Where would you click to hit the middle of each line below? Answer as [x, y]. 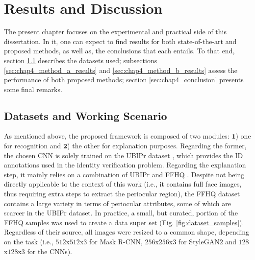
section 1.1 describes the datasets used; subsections [81, 60]
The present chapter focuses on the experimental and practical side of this [115, 32]
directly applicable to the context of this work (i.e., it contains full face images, [123, 184]
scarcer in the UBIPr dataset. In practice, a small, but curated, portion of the [121, 213]
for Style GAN [199, 242]
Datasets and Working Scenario [86, 115]
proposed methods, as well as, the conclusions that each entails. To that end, [119, 51]
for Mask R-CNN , [116, 242]
